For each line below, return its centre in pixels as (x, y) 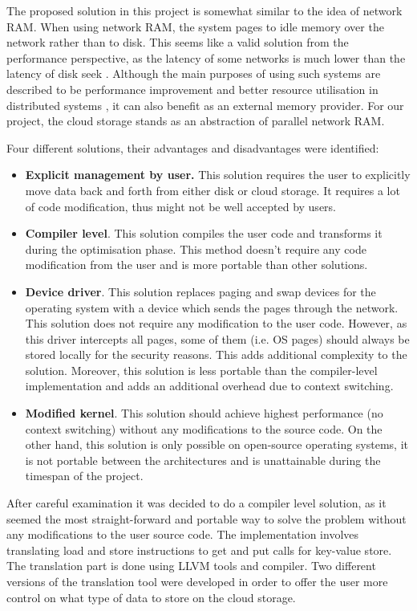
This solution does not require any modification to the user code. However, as (216, 323)
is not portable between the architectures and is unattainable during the (203, 460)
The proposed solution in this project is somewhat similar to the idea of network (204, 10)
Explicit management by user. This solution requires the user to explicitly (218, 175)
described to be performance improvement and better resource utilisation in (192, 89)
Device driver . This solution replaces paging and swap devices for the (200, 291)
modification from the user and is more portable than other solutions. (196, 265)
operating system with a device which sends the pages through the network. (212, 307)
